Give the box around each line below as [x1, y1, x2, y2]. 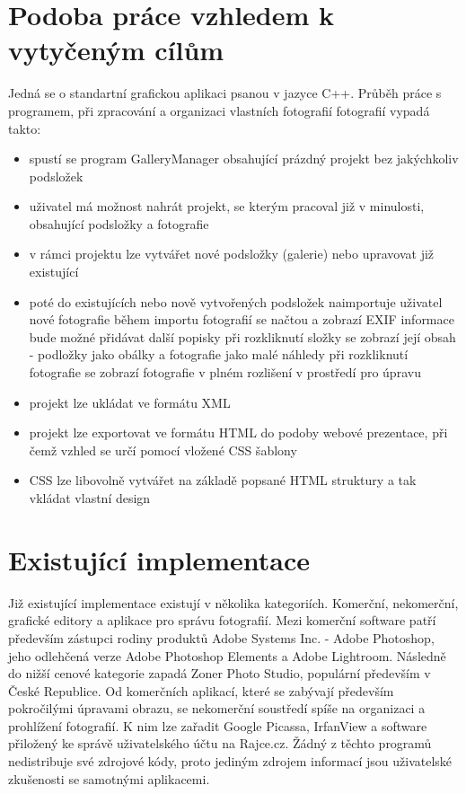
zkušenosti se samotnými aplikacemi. [8, 769, 210, 788]
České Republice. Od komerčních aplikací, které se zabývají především [8, 681, 394, 700]
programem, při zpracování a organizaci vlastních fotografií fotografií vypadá [8, 101, 430, 119]
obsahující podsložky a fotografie [29, 214, 209, 233]
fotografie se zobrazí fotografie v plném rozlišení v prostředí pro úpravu [29, 363, 421, 382]
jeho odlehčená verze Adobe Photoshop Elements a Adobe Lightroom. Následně [8, 646, 446, 665]
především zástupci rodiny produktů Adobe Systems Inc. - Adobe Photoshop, [8, 628, 435, 647]
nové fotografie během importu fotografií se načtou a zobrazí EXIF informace [29, 310, 454, 329]
